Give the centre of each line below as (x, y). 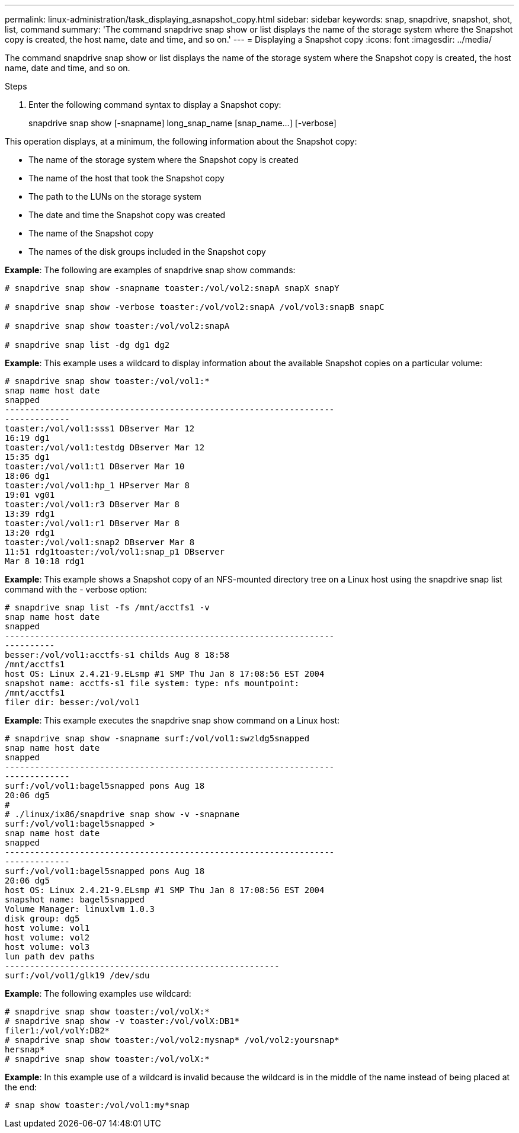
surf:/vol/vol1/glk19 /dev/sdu (77, 975)
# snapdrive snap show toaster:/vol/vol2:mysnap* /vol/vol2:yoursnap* (172, 1040)
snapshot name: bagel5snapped (75, 900)
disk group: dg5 (42, 918)
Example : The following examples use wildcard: (98, 993)
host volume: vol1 (47, 928)
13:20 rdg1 (30, 533)
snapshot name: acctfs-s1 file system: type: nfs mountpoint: (152, 683)
